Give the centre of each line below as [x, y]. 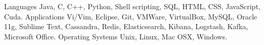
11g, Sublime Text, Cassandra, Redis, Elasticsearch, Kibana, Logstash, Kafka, [126, 26]
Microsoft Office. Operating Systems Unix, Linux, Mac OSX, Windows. [116, 36]
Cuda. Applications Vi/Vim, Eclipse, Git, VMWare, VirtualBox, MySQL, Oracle [131, 16]
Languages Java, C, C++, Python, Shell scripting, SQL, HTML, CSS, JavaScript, [132, 6]
